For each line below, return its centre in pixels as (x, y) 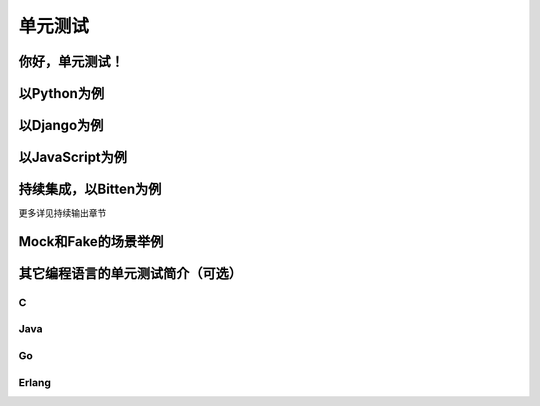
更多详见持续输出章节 (62, 213)
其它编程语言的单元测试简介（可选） (130, 273)
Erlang (35, 382)
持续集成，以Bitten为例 (90, 189)
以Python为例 (61, 93)
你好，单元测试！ (71, 61)
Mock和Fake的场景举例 (91, 241)
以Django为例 (61, 125)
